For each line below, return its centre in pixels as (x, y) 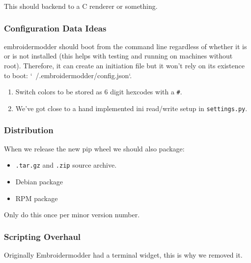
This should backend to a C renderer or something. (81, 6)
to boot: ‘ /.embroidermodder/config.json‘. (68, 75)
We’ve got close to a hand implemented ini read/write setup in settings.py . (131, 108)
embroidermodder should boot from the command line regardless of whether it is (125, 46)
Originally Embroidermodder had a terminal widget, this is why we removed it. (123, 254)
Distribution (29, 130)
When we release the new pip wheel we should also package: (94, 148)
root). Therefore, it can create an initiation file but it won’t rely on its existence (124, 65)
